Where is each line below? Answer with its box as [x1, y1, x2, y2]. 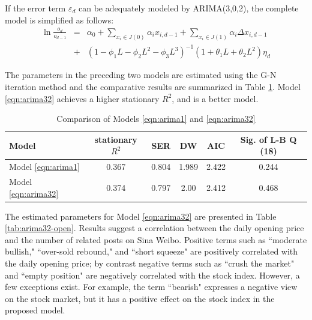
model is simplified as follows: [5, 13, 114, 26]
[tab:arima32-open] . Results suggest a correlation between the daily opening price [5, 222, 304, 234]
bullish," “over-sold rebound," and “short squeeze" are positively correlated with [5, 245, 298, 258]
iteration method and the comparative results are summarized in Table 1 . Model [5, 80, 301, 92]
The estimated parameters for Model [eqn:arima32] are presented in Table [5, 210, 277, 222]
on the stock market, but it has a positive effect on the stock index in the [5, 292, 275, 304]
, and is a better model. [172, 92, 259, 104]
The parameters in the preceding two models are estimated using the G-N [5, 68, 277, 81]
